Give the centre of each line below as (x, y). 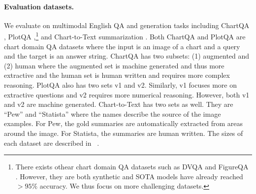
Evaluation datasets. (39, 6)
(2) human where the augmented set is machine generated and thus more (114, 65)
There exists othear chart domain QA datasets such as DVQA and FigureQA (132, 167)
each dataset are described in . (52, 143)
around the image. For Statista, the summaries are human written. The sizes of (124, 133)
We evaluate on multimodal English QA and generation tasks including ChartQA (127, 25)
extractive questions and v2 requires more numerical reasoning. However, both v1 (127, 94)
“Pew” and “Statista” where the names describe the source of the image (112, 113)
